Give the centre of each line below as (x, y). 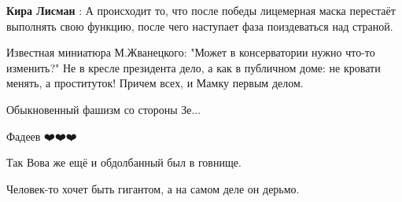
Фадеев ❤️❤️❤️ (42, 136)
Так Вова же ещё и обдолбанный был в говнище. (124, 162)
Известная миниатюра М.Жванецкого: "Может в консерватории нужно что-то (191, 52)
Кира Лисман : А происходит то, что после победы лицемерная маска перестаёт (201, 10)
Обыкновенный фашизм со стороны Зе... (104, 109)
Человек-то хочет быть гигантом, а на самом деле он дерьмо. (153, 188)
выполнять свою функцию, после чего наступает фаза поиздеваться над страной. (200, 26)
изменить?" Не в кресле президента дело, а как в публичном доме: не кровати (194, 67)
